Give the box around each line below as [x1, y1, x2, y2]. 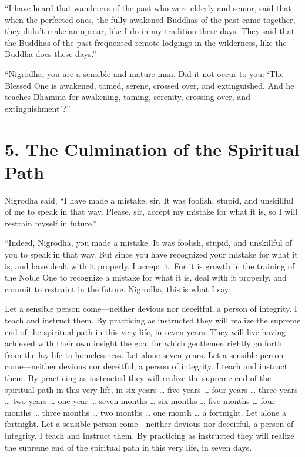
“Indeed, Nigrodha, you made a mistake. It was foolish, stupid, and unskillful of [5, 236, 292, 249]
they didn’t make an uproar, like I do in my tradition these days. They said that [5, 25, 295, 37]
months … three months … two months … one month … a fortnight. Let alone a [5, 406, 286, 418]
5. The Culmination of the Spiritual [5, 136, 300, 161]
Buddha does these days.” [5, 48, 96, 60]
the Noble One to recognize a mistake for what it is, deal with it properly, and [5, 271, 287, 283]
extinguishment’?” [5, 102, 71, 114]
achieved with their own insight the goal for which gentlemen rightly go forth [5, 337, 282, 349]
